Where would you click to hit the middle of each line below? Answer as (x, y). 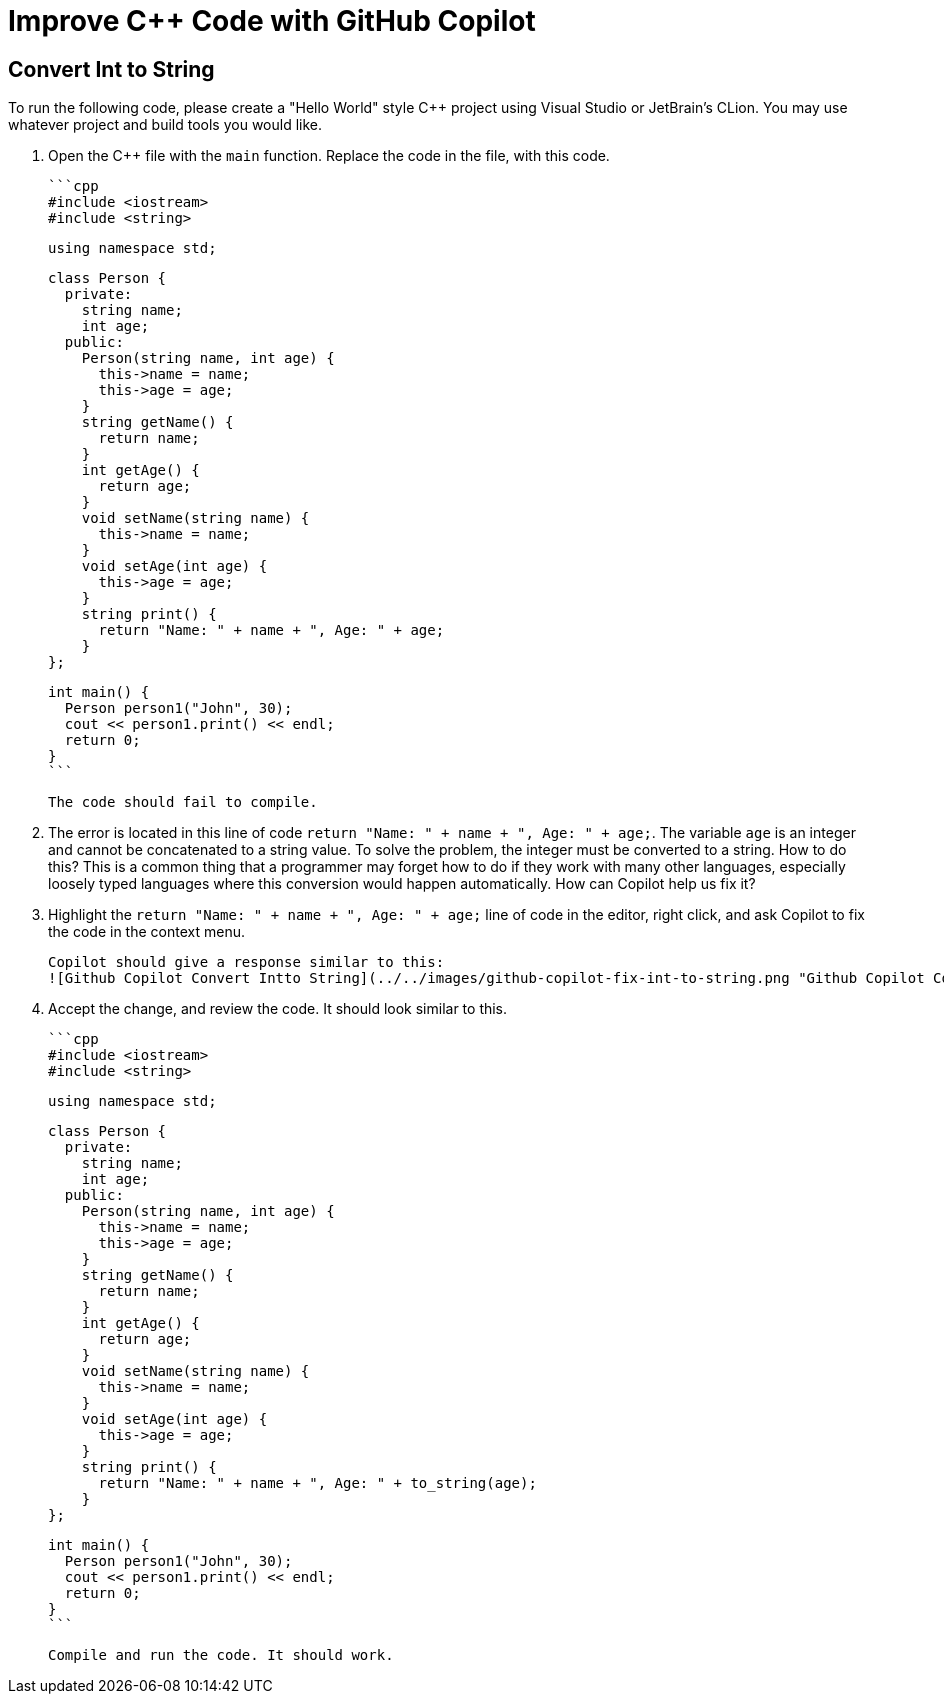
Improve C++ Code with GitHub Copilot (272, 21)
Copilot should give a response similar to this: (246, 962)
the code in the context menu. (146, 932)
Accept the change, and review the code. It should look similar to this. (278, 1009)
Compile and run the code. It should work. (221, 1655)
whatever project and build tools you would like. (165, 125)
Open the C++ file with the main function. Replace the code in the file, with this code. (329, 156)
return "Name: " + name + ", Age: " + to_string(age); (317, 1483)
